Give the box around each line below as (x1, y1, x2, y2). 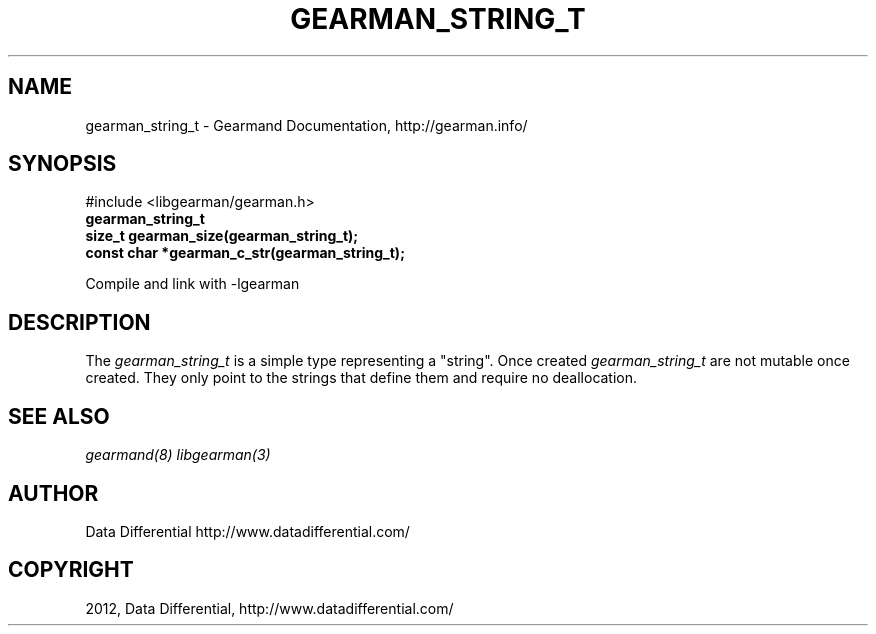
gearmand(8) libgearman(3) (85, 446, 271, 464)
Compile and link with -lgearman (85, 275, 300, 293)
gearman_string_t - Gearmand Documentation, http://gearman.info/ (85, 116, 528, 134)
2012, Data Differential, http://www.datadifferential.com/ (85, 599, 454, 617)
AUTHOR (8, 480, 99, 506)
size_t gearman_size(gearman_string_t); (85, 227, 359, 245)
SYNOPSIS (8, 151, 117, 177)
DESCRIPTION (8, 309, 151, 335)
